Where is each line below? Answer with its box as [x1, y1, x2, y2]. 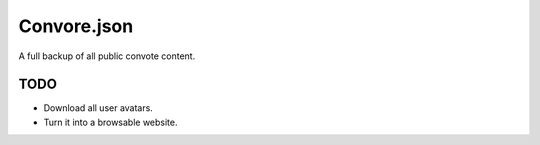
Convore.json [18, 15, 134, 37]
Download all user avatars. [43, 102, 154, 114]
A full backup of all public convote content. [18, 50, 196, 62]
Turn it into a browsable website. [43, 116, 179, 128]
